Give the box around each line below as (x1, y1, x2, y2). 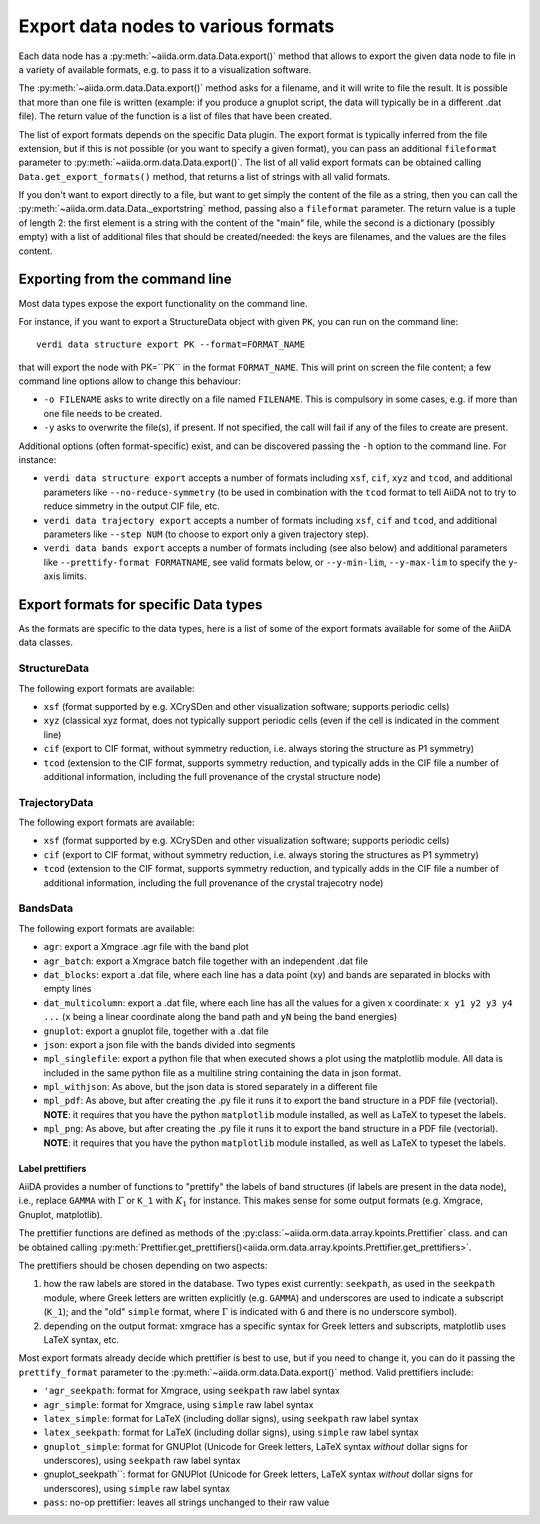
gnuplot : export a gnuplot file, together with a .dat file (43, 1025, 269, 1037)
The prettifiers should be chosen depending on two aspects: (18, 1260, 268, 1271)
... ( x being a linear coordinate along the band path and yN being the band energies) (43, 1011, 398, 1023)
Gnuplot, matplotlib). (18, 1208, 103, 1220)
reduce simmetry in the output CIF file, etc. (43, 500, 220, 512)
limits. (62, 570, 87, 582)
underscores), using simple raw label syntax (43, 1482, 230, 1494)
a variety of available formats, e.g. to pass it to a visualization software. (18, 63, 312, 75)
